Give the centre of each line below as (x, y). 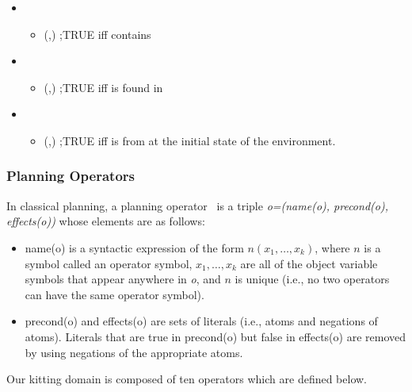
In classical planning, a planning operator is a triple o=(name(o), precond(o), (197, 205)
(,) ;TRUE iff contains (97, 34)
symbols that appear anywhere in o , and (123, 279)
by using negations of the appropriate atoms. (134, 352)
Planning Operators (71, 176)
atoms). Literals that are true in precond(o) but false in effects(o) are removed (215, 336)
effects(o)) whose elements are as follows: (106, 221)
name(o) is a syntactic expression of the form (134, 247)
